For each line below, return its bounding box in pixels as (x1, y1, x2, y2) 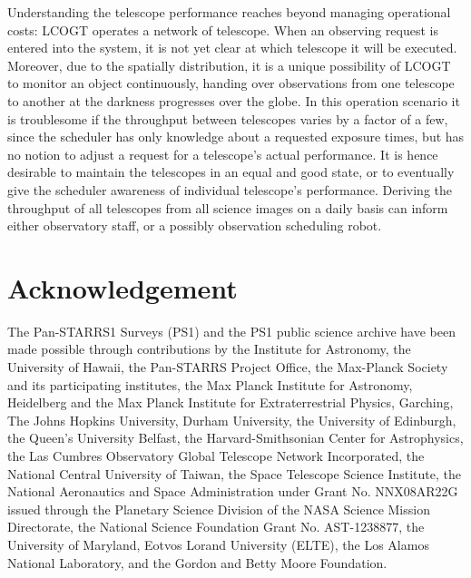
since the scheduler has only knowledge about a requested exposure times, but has (7, 127, 465, 146)
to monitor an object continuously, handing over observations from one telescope (7, 73, 455, 93)
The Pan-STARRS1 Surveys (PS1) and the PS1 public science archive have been (7, 321, 456, 340)
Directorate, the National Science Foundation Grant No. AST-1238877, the (7, 517, 425, 536)
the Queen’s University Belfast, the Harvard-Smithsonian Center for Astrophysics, (7, 428, 464, 447)
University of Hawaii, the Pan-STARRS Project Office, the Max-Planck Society (7, 358, 448, 377)
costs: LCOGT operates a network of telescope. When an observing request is (7, 20, 438, 39)
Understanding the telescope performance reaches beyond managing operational (7, 3, 451, 21)
